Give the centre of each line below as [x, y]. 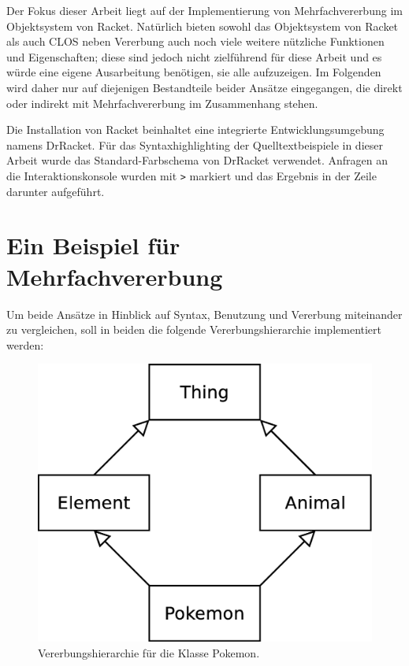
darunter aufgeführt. [56, 191]
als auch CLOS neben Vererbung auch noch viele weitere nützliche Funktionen [195, 41]
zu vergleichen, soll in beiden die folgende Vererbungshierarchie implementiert [194, 329]
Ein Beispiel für [93, 245]
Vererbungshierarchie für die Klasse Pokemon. [149, 653]
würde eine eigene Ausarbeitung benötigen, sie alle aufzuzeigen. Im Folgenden [194, 72]
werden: [25, 344]
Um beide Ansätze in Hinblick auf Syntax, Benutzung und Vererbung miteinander [204, 314]
